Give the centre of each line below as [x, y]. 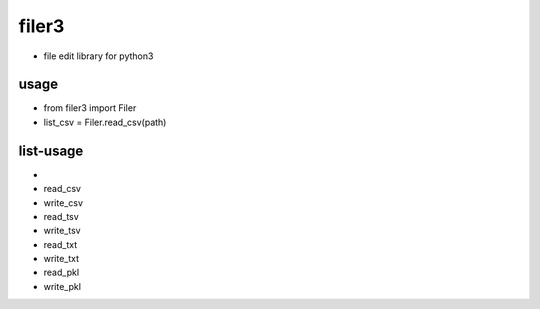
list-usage [51, 150]
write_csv [63, 202]
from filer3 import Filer [90, 108]
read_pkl [61, 272]
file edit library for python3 [98, 56]
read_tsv [61, 216]
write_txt [61, 259]
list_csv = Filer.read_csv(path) [105, 122]
